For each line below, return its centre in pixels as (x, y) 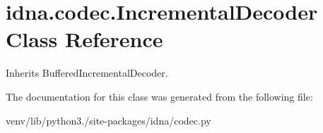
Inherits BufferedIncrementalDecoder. (87, 73)
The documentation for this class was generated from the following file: (159, 96)
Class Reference (84, 39)
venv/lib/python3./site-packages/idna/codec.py (108, 120)
